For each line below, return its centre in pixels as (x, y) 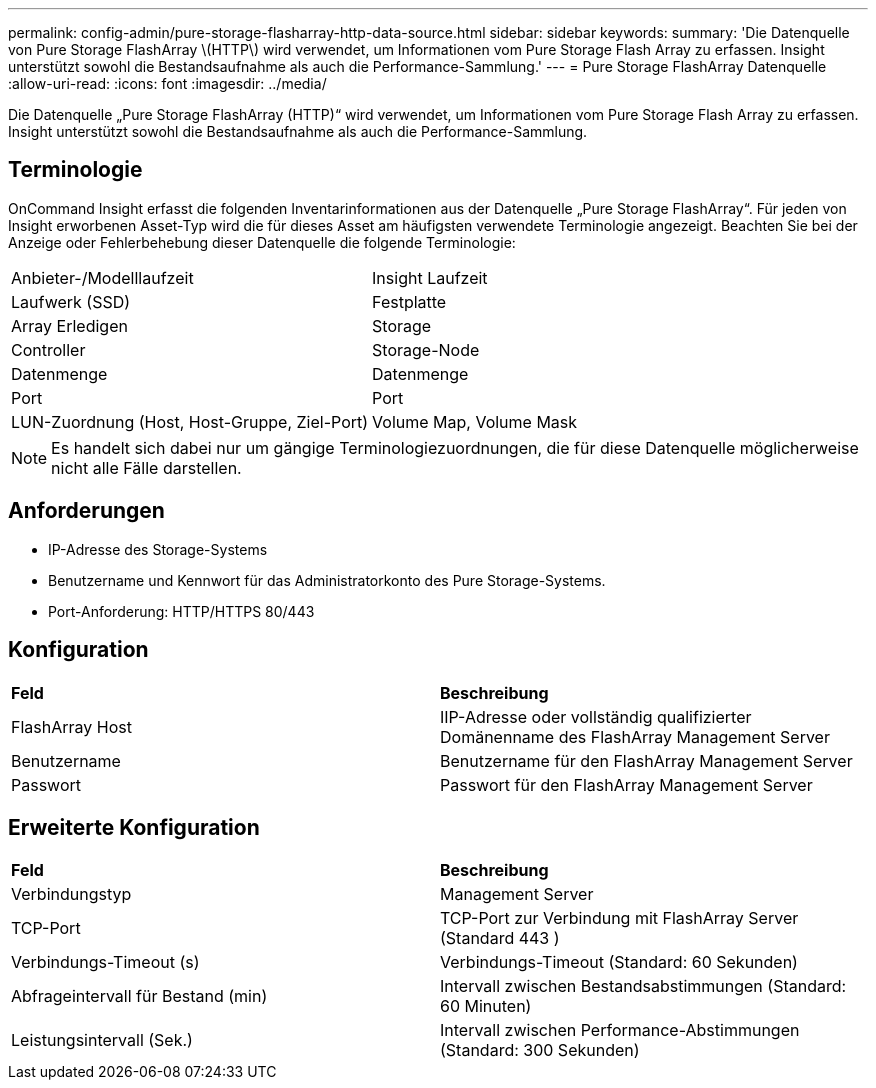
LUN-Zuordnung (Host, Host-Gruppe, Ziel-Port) (190, 421)
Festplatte (409, 301)
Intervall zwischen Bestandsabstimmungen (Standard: (643, 986)
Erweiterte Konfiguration (134, 827)
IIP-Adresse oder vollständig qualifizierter (596, 716)
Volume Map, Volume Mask (475, 421)
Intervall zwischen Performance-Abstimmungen (620, 1030)
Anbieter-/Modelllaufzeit (102, 277)
